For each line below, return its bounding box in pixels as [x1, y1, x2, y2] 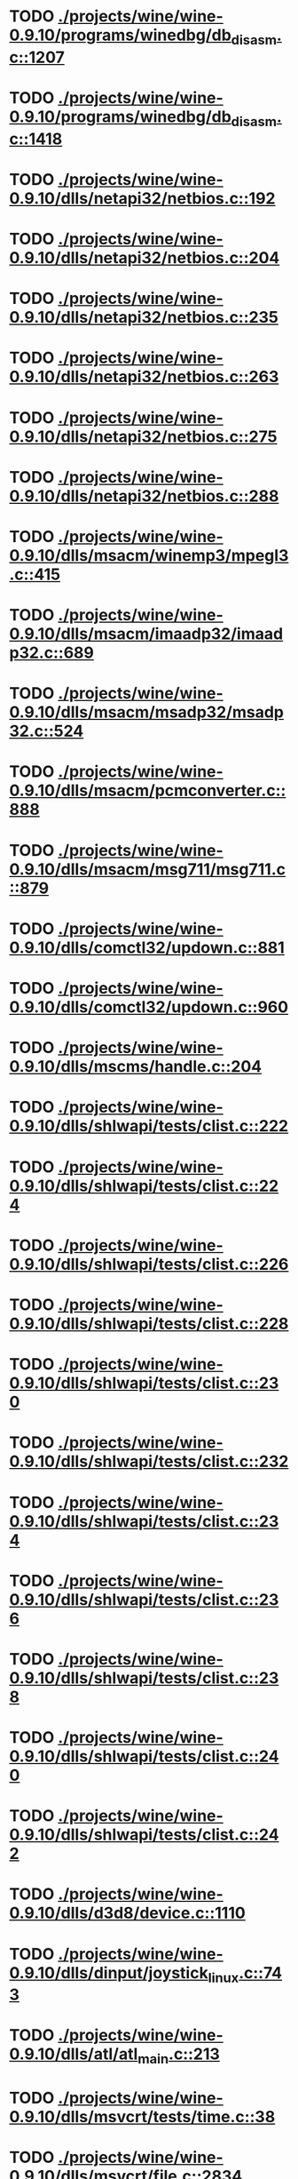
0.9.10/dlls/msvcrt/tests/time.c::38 [9, 2107, 276, 2127]
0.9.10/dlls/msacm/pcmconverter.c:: [9, 780, 286, 801]
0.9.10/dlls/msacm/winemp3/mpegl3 [9, 545, 289, 565]
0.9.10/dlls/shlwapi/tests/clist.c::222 [9, 1116, 289, 1137]
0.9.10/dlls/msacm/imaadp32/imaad [9, 624, 284, 644]
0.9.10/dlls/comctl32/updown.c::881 [9, 938, 286, 957]
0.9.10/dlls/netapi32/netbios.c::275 [9, 427, 278, 446]
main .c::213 [137, 2044, 220, 2067]
